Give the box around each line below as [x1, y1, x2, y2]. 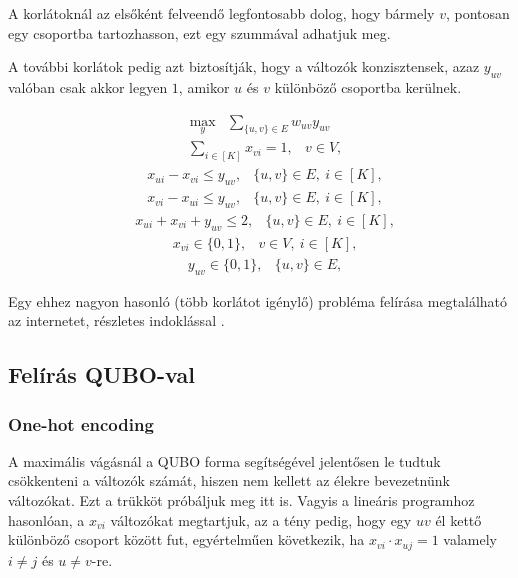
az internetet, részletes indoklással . [8, 310, 225, 331]
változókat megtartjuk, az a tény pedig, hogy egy [110, 509, 412, 530]
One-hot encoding [8, 411, 154, 436]
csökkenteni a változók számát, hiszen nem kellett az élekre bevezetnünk [8, 470, 450, 491]
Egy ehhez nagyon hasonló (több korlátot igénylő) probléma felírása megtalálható [8, 290, 508, 311]
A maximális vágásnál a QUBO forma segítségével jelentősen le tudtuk [8, 450, 441, 471]
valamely [443, 529, 497, 550]
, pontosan [445, 3, 510, 23]
